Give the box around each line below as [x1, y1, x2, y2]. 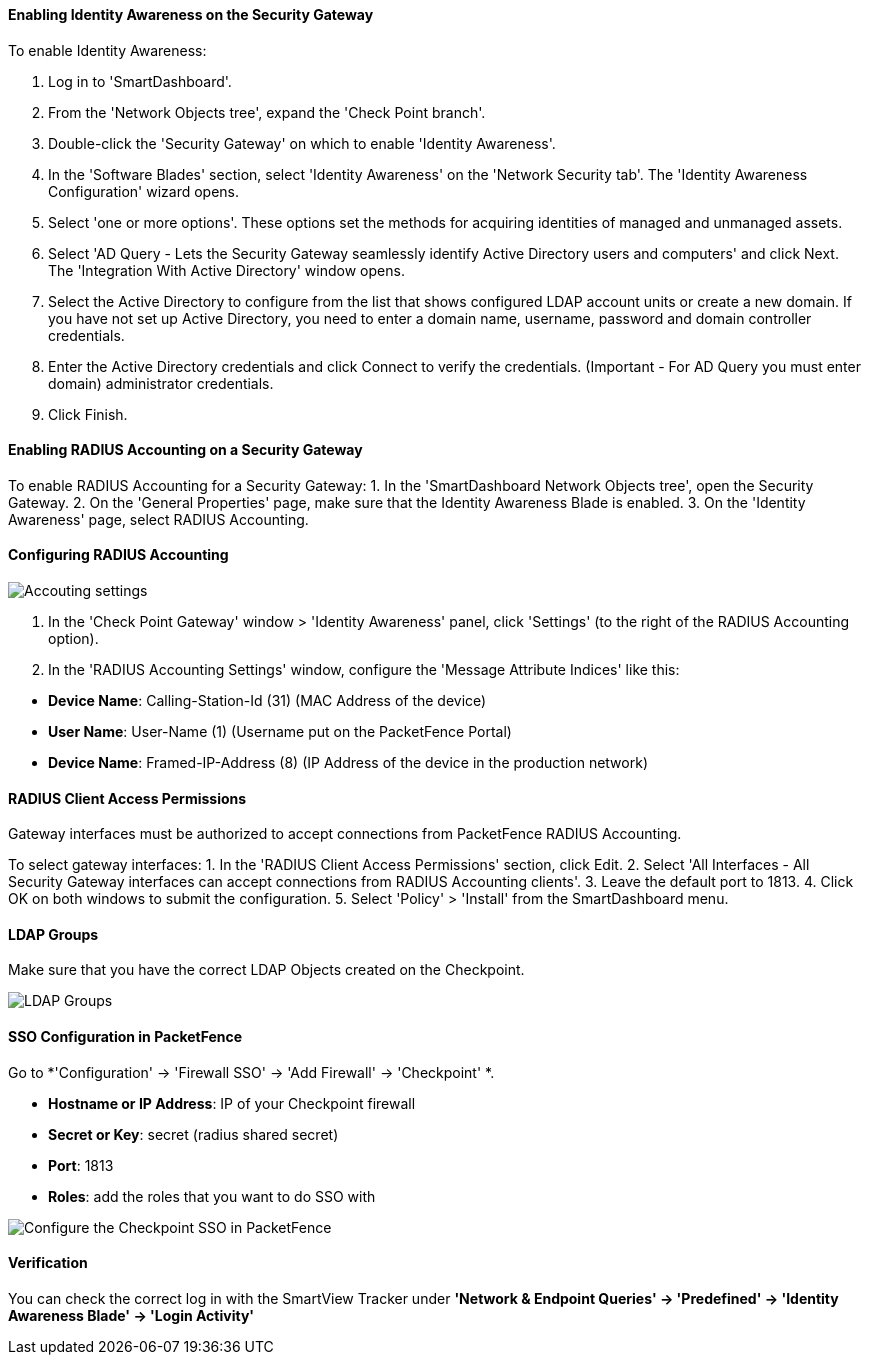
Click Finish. [48, 405, 128, 423]
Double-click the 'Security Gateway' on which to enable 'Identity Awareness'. [48, 134, 556, 152]
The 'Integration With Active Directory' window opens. [48, 261, 405, 279]
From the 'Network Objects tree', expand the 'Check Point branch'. [48, 103, 486, 121]
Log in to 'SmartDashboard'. [48, 72, 232, 90]
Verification [8, 1254, 88, 1272]
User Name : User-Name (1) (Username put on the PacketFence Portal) [48, 723, 512, 741]
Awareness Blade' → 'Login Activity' [8, 1306, 255, 1324]
